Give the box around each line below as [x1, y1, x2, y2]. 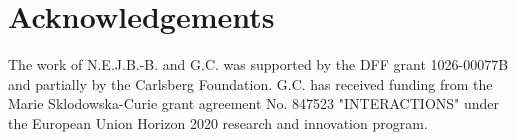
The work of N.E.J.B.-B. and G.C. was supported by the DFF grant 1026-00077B [8, 54, 509, 75]
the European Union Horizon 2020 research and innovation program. [8, 112, 428, 133]
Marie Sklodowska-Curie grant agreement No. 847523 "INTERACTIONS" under [8, 93, 500, 114]
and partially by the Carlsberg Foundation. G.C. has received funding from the [8, 73, 493, 94]
